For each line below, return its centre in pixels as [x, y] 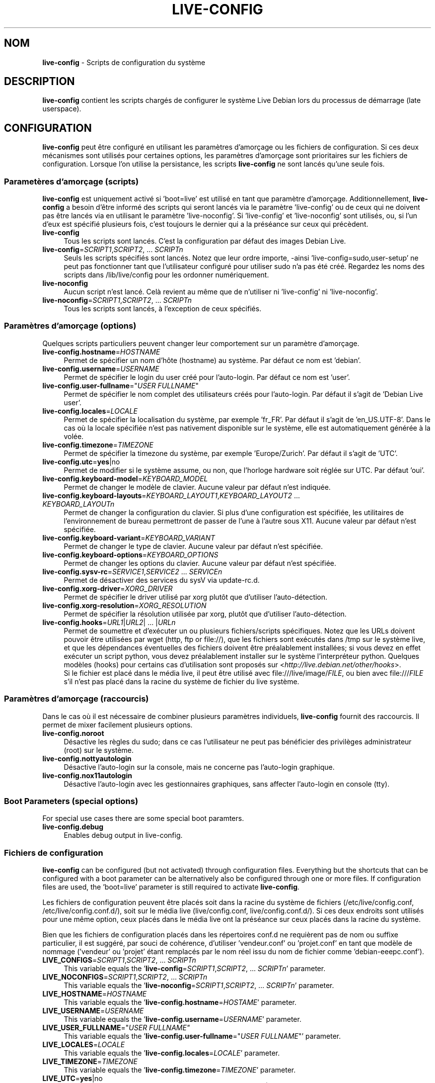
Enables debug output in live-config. [123, 835]
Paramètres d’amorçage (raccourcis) [76, 699]
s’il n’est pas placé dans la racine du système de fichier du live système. [181, 681]
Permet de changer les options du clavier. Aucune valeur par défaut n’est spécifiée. [200, 563]
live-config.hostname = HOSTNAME [101, 352]
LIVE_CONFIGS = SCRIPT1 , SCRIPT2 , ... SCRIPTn [119, 960]
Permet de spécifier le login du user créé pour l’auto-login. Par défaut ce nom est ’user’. [207, 377]
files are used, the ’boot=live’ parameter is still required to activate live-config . [171, 887]
